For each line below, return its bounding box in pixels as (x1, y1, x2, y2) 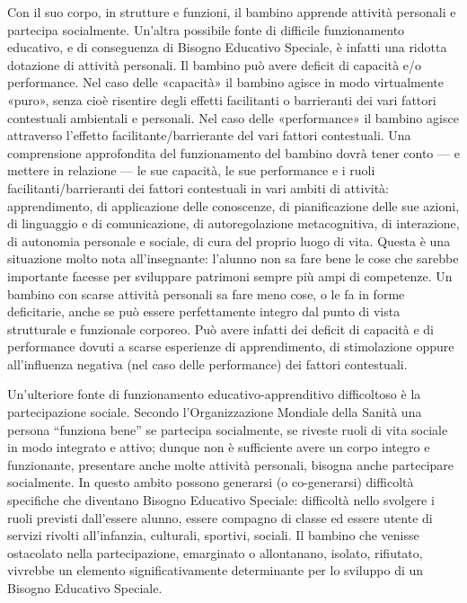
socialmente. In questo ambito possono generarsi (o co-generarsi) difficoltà (7, 473, 414, 492)
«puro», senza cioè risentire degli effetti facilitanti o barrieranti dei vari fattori (7, 90, 436, 109)
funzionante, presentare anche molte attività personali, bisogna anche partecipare (7, 455, 454, 474)
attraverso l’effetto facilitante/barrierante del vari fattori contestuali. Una (7, 126, 411, 145)
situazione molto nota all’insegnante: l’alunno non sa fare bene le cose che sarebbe (7, 249, 459, 268)
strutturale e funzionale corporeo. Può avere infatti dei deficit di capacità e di (7, 319, 434, 338)
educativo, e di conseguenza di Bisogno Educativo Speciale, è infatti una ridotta (7, 38, 447, 57)
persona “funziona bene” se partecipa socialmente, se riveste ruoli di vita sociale (7, 420, 448, 439)
